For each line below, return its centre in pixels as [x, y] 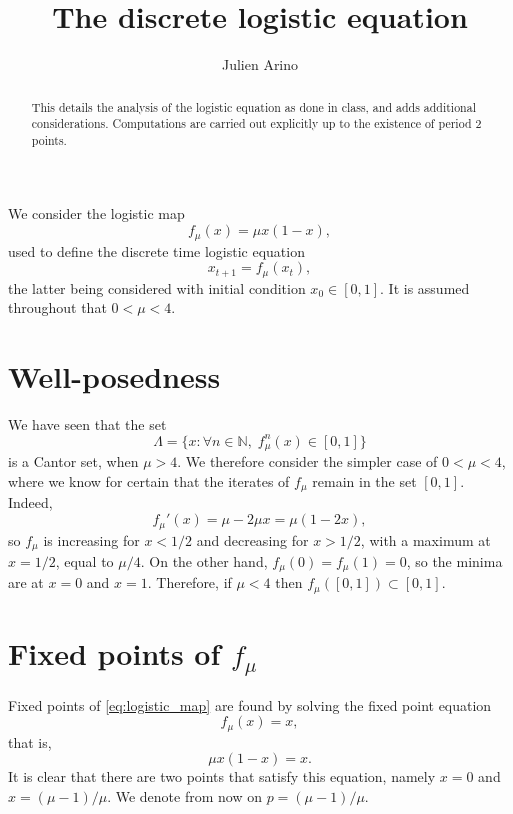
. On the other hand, [204, 560]
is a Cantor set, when [73, 461]
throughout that [57, 307]
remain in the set [364, 481]
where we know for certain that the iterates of [149, 481]
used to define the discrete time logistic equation [156, 250]
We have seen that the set [87, 423]
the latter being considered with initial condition [157, 287]
